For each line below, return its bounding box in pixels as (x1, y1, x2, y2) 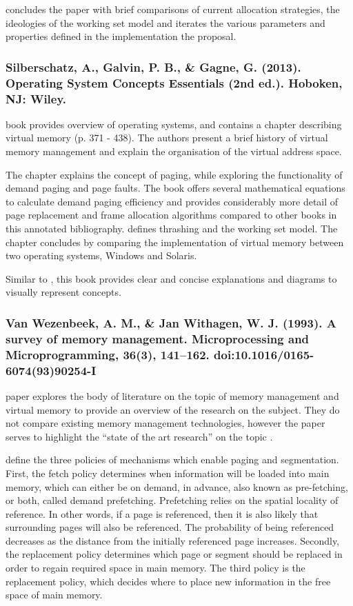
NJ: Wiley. (6, 90, 67, 107)
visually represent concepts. (6, 285, 121, 299)
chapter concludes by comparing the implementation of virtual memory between (6, 234, 344, 249)
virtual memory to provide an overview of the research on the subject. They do (6, 402, 340, 416)
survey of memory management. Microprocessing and (6, 330, 310, 347)
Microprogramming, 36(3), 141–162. (6, 345, 210, 363)
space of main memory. (6, 587, 103, 602)
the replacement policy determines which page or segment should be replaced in (6, 547, 343, 561)
